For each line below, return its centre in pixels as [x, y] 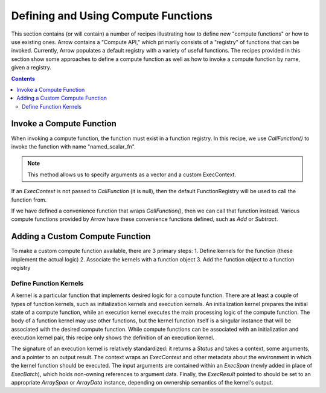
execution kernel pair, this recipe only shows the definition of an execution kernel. [113, 337]
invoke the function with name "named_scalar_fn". [73, 146]
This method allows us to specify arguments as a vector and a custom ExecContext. [132, 174]
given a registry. [31, 68]
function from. [29, 200]
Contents [23, 78]
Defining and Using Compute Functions [112, 16]
